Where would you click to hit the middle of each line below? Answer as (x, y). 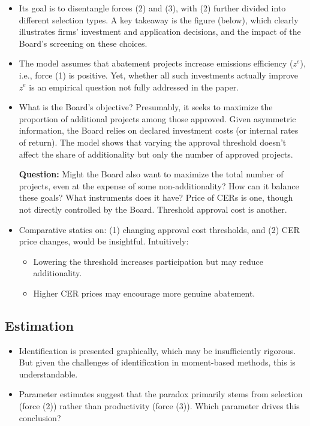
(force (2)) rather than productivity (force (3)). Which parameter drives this (159, 406)
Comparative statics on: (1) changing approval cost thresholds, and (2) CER (159, 229)
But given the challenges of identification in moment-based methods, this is (157, 362)
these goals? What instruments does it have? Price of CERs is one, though (156, 197)
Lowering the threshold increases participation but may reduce (148, 261)
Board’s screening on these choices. (83, 43)
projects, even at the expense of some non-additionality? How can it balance (159, 185)
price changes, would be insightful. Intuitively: (104, 241)
